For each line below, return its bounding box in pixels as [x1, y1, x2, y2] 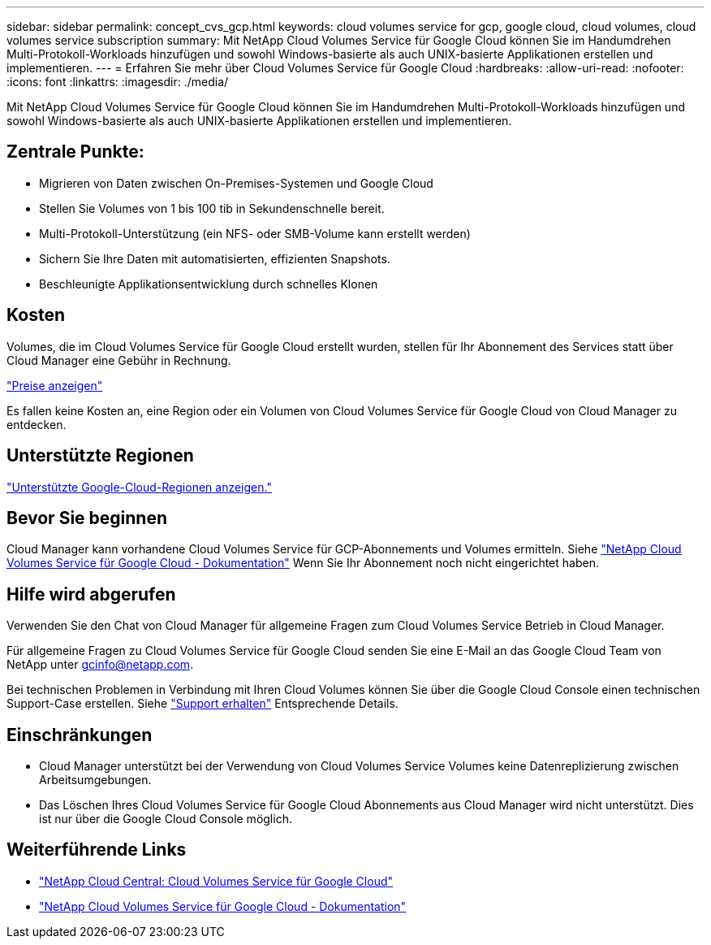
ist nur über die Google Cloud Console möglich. [39, 812, 292, 826]
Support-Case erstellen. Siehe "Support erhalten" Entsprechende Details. [6, 696, 399, 711]
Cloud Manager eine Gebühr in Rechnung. [6, 353, 231, 367]
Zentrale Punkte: [6, 141, 144, 163]
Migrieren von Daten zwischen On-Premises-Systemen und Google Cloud [39, 176, 433, 190]
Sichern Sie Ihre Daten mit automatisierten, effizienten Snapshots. [39, 251, 390, 266]
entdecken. [6, 417, 67, 431]
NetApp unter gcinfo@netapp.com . [6, 657, 194, 672]
